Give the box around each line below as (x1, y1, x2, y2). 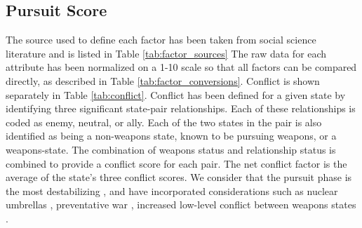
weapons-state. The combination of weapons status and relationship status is (6, 142, 336, 156)
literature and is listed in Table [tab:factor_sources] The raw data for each (6, 46, 327, 60)
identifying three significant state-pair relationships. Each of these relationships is (6, 101, 356, 116)
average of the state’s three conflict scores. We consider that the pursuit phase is (6, 170, 352, 185)
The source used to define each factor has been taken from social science (6, 32, 316, 47)
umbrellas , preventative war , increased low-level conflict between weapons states (6, 197, 356, 212)
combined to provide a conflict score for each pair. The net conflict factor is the (6, 156, 347, 170)
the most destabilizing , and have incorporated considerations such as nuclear (6, 183, 338, 198)
